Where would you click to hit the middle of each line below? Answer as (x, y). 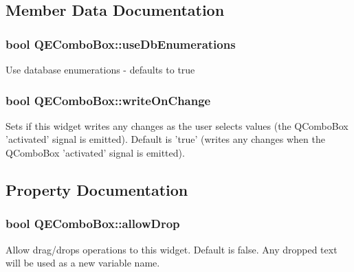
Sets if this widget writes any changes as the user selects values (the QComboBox (177, 125)
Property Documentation (97, 189)
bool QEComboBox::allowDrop (93, 224)
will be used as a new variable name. (83, 263)
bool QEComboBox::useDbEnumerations (121, 44)
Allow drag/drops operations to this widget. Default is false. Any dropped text (172, 249)
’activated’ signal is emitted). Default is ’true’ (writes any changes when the (165, 139)
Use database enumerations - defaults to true (100, 69)
